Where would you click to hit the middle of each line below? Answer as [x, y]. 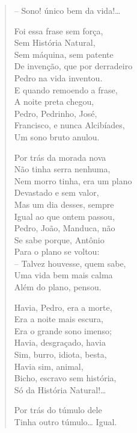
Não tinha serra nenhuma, [62, 169]
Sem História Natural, [55, 42]
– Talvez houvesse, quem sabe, [70, 263]
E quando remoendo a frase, [66, 89]
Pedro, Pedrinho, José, [56, 113]
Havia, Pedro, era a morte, [63, 307]
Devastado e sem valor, [56, 192]
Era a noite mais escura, [59, 319]
